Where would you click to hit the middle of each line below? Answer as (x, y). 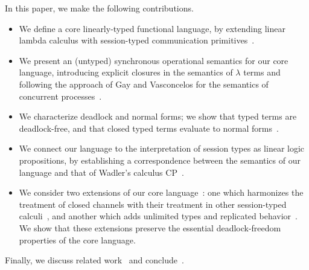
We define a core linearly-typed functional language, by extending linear (152, 28)
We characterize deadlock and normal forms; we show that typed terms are (158, 116)
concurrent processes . (60, 96)
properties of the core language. (77, 239)
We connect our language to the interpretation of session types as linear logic (162, 148)
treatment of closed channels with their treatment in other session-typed (153, 204)
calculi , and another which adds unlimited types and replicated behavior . (158, 216)
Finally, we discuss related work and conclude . (94, 260)
